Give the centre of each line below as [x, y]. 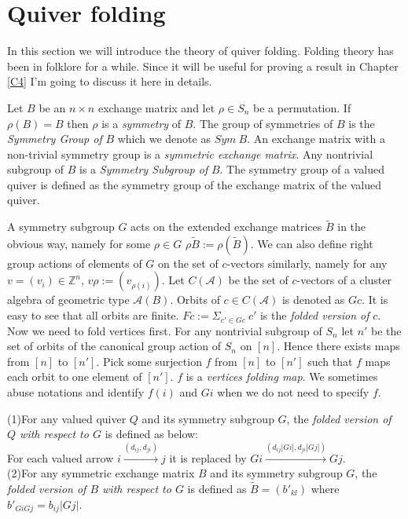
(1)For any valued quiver [67, 418]
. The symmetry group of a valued [302, 169]
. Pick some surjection [149, 361]
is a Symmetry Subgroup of [144, 169]
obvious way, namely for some [79, 243]
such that [330, 361]
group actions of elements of [75, 263]
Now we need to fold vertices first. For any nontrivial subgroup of [165, 330]
